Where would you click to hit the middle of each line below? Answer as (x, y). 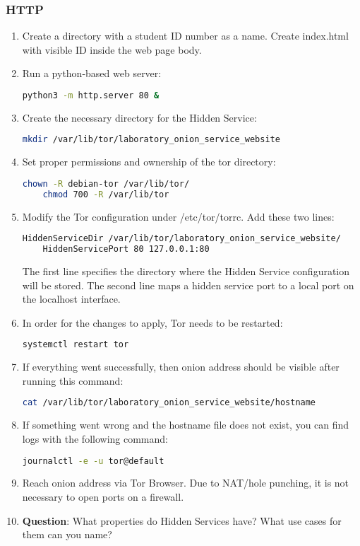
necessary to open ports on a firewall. (103, 496)
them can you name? (67, 534)
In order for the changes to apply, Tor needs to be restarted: (152, 322)
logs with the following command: (95, 438)
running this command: (73, 380)
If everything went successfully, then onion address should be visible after (181, 367)
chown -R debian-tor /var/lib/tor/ (106, 184)
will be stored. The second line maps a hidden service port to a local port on (188, 285)
